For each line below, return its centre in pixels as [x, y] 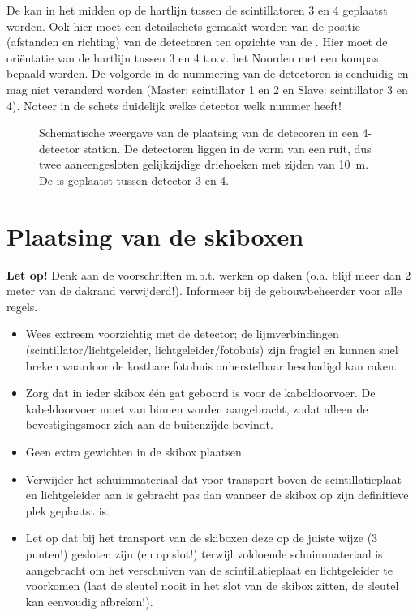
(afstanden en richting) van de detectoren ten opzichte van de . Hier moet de [197, 42]
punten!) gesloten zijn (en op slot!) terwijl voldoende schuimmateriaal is [204, 553]
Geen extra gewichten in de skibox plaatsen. [135, 451]
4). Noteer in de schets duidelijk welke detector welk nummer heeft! [174, 105]
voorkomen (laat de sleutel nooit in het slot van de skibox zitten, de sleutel [212, 586]
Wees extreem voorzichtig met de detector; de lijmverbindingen [182, 334]
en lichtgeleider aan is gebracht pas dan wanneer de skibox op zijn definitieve [217, 495]
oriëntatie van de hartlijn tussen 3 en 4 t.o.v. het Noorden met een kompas [193, 57]
